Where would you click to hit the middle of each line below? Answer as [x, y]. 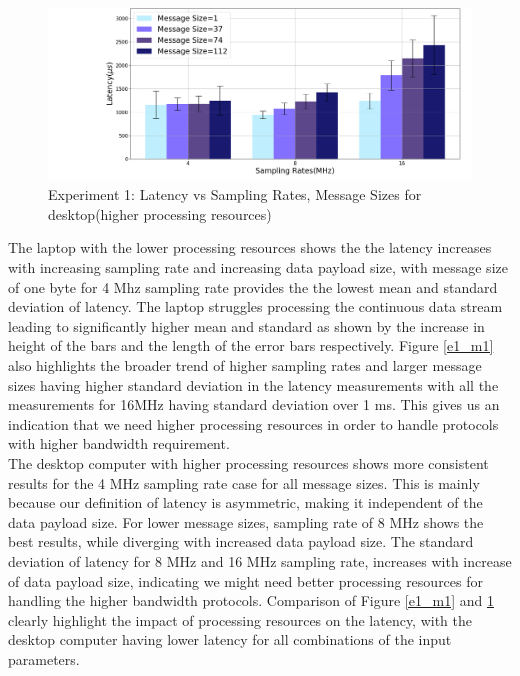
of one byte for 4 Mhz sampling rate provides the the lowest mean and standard [253, 286]
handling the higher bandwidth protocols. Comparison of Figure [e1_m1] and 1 [251, 600]
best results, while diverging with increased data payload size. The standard [241, 541]
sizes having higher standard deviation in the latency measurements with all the [253, 384]
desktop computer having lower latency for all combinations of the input [230, 639]
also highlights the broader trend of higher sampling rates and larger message [245, 365]
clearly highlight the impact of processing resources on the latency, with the [240, 619]
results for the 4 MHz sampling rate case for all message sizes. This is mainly [244, 482]
